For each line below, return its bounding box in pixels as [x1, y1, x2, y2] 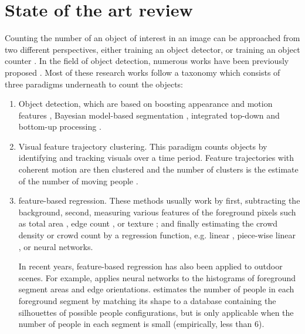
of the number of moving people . [18, 174, 138, 187]
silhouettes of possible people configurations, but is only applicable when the [18, 306, 294, 318]
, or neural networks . [18, 240, 93, 252]
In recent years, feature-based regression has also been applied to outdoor [18, 260, 283, 272]
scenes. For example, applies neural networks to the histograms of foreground [18, 271, 296, 284]
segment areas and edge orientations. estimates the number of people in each [18, 283, 294, 295]
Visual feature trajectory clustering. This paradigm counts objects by [18, 140, 267, 152]
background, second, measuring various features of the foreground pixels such [18, 205, 296, 218]
